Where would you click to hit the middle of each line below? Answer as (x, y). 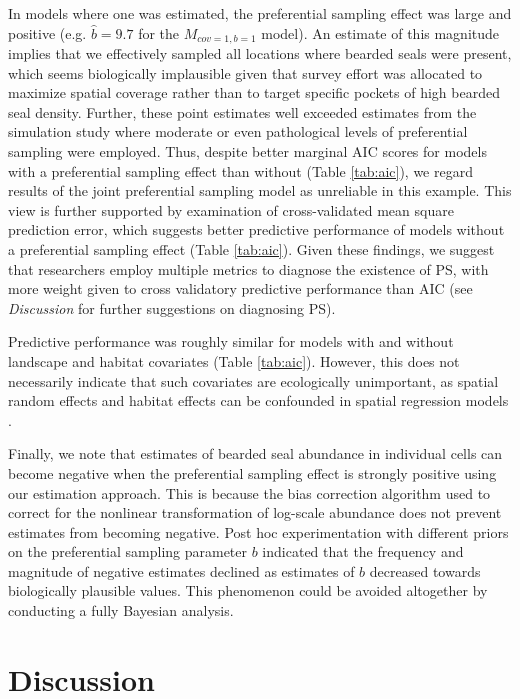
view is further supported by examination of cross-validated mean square (231, 209)
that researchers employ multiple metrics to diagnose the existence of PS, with (248, 268)
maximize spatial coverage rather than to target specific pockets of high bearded (254, 92)
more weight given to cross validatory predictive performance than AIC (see (240, 288)
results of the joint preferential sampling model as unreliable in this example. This (260, 190)
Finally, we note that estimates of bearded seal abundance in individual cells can (255, 453)
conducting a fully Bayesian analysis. (121, 610)
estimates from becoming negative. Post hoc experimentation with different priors (258, 531)
